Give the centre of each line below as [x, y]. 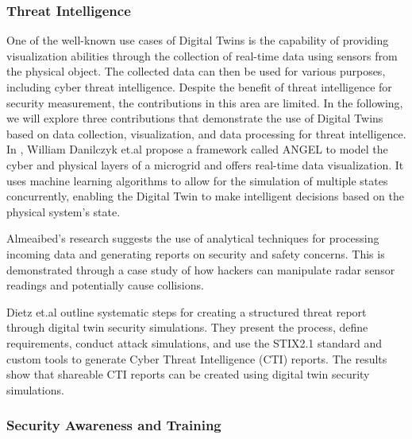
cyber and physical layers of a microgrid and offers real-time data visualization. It [205, 164]
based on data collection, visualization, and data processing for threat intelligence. [206, 133]
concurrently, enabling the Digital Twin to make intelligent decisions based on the [206, 196]
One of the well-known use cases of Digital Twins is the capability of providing [198, 40]
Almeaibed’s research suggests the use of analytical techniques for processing [193, 238]
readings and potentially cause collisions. [105, 285]
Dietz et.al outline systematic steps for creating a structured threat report [187, 311]
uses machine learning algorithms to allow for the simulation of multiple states [197, 180]
